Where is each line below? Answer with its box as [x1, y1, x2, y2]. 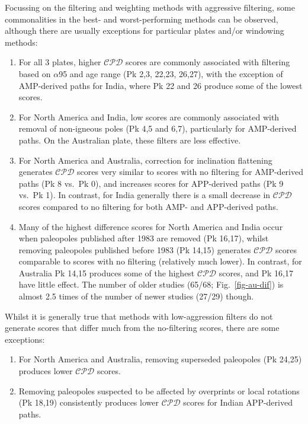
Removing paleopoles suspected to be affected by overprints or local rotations [18, 384, 300, 397]
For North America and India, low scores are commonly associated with [18, 110, 280, 123]
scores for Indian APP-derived [183, 396, 293, 409]
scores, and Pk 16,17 [219, 266, 293, 279]
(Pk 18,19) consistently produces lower [18, 396, 159, 409]
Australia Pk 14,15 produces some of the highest [18, 266, 195, 279]
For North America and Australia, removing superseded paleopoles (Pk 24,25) [18, 353, 302, 365]
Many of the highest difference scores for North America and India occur [18, 220, 283, 232]
